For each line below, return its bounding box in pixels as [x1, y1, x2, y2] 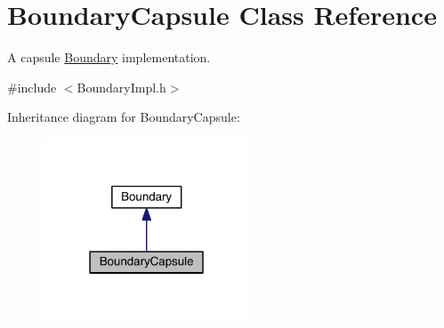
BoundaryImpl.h [77, 77, 166, 96]
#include [7, 77, 57, 96]
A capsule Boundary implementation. [7, 48, 211, 67]
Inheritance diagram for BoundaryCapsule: [7, 108, 240, 126]
